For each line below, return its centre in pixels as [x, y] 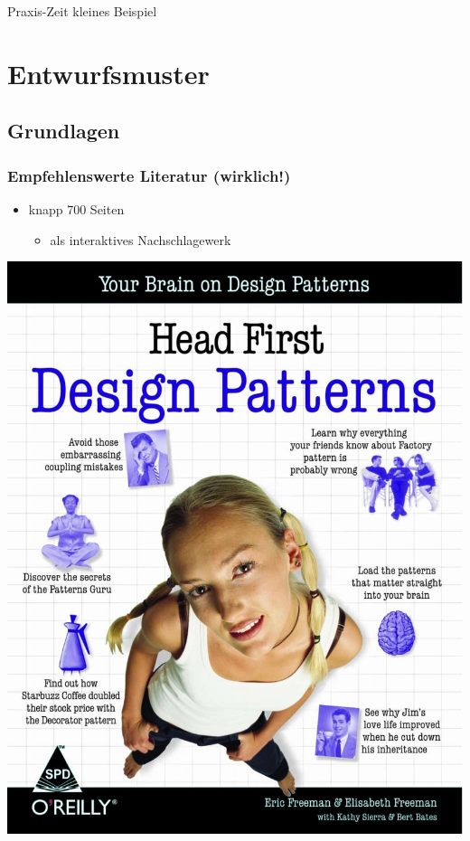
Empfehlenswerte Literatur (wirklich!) [149, 175]
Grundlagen [64, 131]
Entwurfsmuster [108, 73]
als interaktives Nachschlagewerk [141, 239]
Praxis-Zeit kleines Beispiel [82, 11]
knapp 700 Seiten [76, 208]
